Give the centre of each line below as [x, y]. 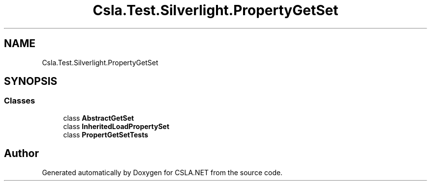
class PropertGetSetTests [106, 134]
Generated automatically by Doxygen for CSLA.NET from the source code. [162, 172]
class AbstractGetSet [99, 118]
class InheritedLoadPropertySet [116, 126]
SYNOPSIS [31, 81]
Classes [20, 101]
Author [21, 154]
